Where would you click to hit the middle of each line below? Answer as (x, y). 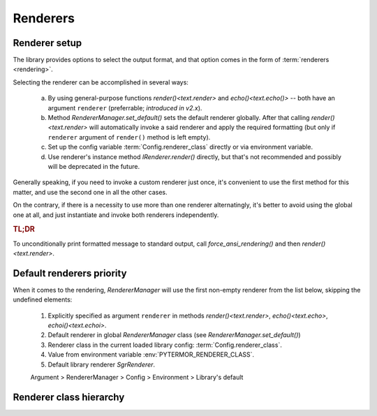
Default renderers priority (70, 273)
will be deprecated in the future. (94, 166)
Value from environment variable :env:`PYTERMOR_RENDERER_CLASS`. (151, 355)
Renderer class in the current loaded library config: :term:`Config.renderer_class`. (165, 345)
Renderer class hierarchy (69, 397)
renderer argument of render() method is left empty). (129, 137)
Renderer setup (47, 43)
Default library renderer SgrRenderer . (102, 364)
